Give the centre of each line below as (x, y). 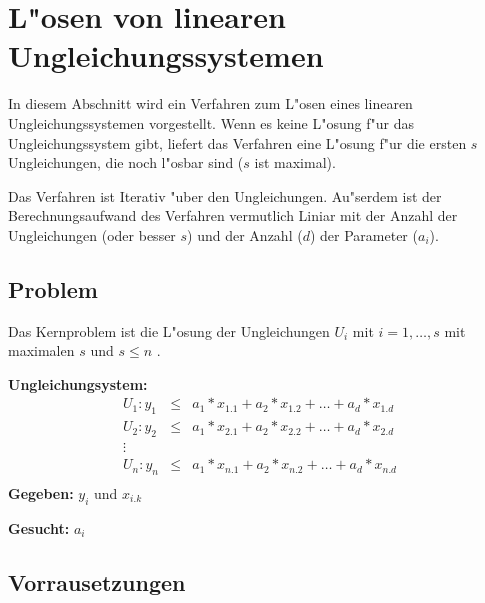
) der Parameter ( (363, 234)
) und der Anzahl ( (245, 234)
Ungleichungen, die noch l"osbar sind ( (126, 162)
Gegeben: (41, 493)
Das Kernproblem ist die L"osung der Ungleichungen (169, 330)
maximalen (41, 350)
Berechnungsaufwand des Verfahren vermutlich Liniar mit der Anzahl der (233, 215)
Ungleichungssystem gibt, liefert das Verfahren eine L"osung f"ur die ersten (237, 142)
